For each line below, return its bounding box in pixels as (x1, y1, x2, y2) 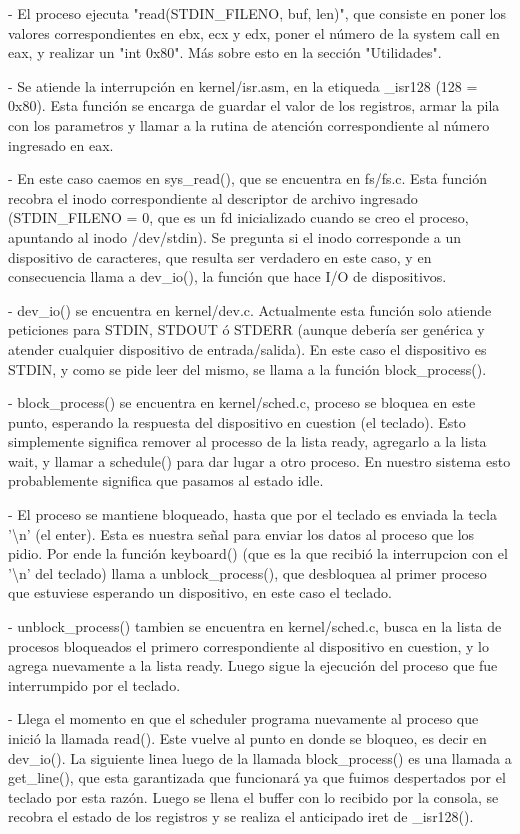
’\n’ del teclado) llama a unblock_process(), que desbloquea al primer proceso (8, 562, 487, 583)
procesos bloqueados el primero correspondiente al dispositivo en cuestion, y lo (8, 635, 490, 656)
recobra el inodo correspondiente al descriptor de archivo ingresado (8, 187, 418, 208)
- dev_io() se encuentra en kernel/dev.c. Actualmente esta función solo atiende (8, 299, 492, 320)
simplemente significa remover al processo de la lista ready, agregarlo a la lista (8, 431, 487, 452)
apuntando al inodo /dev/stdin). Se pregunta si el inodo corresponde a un (8, 226, 462, 247)
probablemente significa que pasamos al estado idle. (8, 470, 324, 491)
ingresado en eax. (8, 134, 114, 155)
